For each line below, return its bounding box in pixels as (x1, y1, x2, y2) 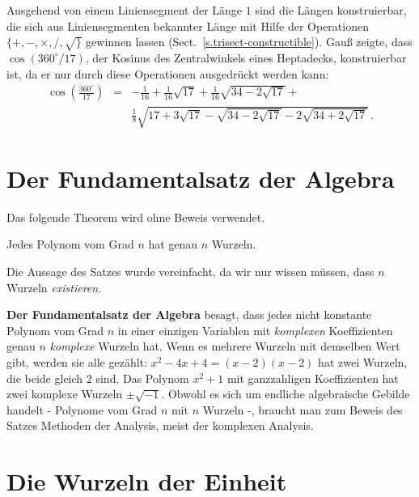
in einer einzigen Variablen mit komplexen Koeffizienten (117, 321, 393, 338)
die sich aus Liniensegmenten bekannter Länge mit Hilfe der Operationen (6, 17, 369, 34)
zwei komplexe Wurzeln (6, 385, 123, 402)
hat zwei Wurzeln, (318, 354, 408, 371)
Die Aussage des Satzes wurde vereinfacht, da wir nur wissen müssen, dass (6, 263, 375, 280)
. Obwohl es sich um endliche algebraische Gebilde (161, 385, 410, 402)
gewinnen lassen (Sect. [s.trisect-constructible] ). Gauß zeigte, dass (86, 33, 413, 50)
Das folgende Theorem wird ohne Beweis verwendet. (6, 208, 265, 225)
